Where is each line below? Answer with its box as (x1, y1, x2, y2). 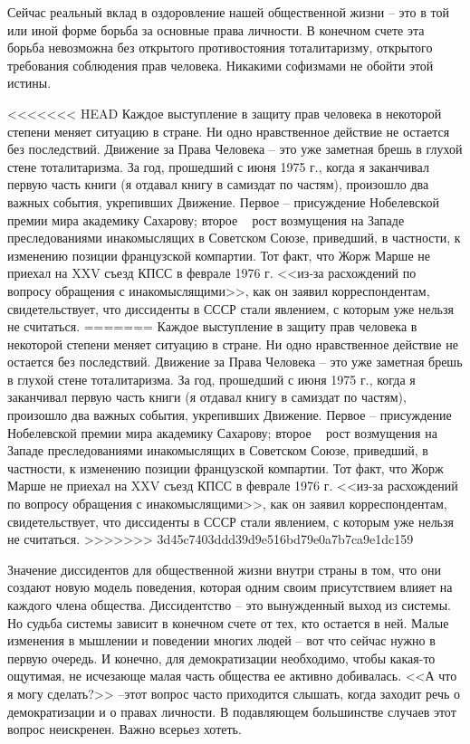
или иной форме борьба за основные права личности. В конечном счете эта (7, 20, 425, 39)
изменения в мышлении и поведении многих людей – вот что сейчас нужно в (7, 631, 436, 650)
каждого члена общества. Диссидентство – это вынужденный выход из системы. (7, 596, 451, 614)
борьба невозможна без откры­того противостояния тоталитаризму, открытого (7, 38, 433, 57)
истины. (7, 73, 52, 92)
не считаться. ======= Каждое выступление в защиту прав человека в (7, 317, 417, 336)
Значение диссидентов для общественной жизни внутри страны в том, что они (7, 559, 441, 578)
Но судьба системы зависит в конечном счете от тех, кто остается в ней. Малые (7, 613, 449, 632)
